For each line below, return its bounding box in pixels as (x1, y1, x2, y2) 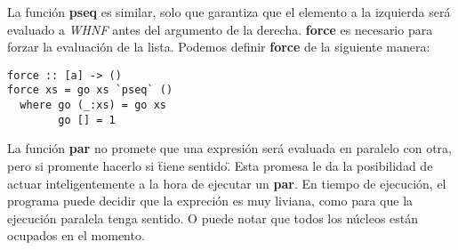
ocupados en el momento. (7, 226, 145, 245)
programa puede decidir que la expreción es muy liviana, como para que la (7, 191, 414, 210)
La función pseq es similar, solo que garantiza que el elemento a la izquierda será (7, 3, 451, 20)
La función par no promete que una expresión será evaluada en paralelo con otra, (7, 139, 452, 157)
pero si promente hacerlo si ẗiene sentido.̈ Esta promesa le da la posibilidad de (7, 157, 433, 174)
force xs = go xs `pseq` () (7, 84, 173, 97)
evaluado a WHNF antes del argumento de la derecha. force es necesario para (7, 20, 433, 38)
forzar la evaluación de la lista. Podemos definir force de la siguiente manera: (7, 37, 430, 56)
